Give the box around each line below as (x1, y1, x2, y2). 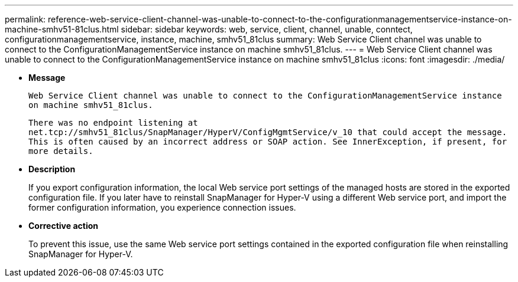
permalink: (5, 14, 46, 24)
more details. (28, 146, 93, 156)
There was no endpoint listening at (28, 118, 198, 127)
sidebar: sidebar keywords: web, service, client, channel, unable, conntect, (121, 24, 413, 34)
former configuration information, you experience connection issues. (28, 202, 296, 212)
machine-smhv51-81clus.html (5, 24, 119, 34)
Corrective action (28, 221, 98, 231)
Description (28, 164, 76, 174)
